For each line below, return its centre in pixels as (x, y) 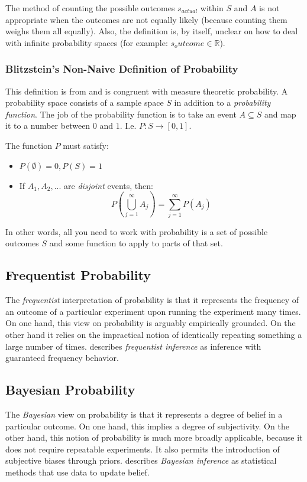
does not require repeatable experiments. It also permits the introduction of (143, 449)
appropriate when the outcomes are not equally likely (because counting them (146, 19)
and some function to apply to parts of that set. (136, 243)
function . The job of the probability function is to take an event (121, 114)
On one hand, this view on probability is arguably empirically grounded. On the (151, 323)
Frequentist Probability (78, 275)
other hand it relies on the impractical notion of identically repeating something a (154, 335)
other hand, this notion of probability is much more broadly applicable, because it (154, 437)
